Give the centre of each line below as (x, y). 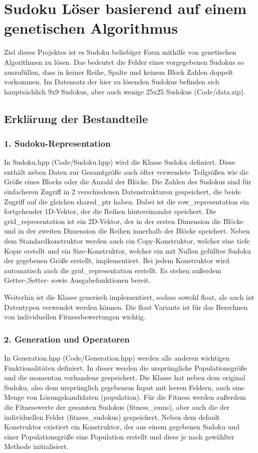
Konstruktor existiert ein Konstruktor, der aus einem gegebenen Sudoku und (122, 427)
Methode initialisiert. (36, 446)
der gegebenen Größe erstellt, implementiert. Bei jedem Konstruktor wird (117, 260)
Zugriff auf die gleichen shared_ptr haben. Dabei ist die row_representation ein (127, 201)
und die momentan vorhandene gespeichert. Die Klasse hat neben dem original (125, 377)
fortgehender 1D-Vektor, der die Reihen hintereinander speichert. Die (110, 211)
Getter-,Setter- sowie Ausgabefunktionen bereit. (77, 280)
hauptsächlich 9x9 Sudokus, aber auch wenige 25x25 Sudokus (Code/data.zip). (125, 91)
